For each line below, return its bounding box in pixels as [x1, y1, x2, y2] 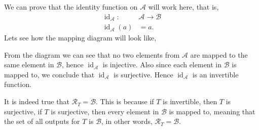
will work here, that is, [148, 2, 219, 12]
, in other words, [101, 116, 153, 126]
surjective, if [4, 106, 42, 116]
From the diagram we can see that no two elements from [4, 49, 180, 60]
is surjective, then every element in [51, 106, 159, 116]
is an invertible [192, 69, 239, 79]
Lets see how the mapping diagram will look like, [4, 32, 157, 43]
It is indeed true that [4, 96, 69, 107]
